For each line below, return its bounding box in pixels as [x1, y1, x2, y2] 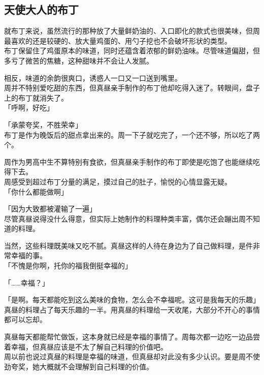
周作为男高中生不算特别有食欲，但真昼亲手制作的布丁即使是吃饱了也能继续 [4, 156, 253, 167]
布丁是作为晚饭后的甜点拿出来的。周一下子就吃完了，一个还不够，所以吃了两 [4, 129, 260, 140]
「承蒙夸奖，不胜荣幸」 [4, 119, 82, 130]
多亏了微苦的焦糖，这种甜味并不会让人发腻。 [4, 55, 153, 66]
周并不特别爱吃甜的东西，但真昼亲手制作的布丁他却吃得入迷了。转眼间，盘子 [4, 82, 260, 93]
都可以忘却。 [4, 314, 47, 325]
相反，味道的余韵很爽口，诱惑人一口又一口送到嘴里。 [4, 72, 182, 83]
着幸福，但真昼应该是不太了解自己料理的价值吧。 [4, 341, 168, 352]
